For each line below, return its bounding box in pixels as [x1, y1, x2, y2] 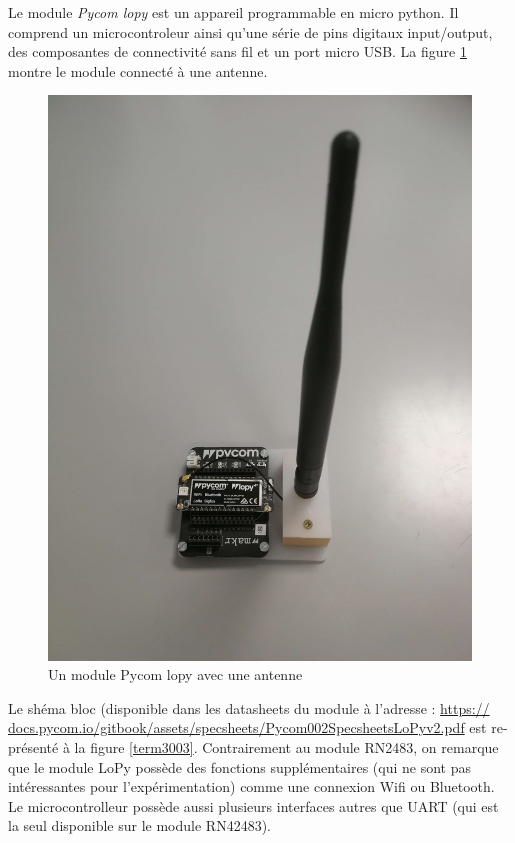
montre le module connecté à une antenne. [8, 60, 268, 81]
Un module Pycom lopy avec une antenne [48, 664, 303, 685]
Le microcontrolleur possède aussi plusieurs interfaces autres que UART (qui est [8, 795, 499, 816]
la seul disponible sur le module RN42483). [8, 815, 271, 836]
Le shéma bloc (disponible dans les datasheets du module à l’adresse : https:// [8, 697, 490, 718]
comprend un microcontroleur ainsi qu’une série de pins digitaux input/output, [8, 21, 493, 42]
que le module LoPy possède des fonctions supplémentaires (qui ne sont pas [8, 756, 472, 777]
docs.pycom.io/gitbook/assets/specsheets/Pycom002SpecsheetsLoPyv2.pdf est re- [8, 717, 508, 738]
